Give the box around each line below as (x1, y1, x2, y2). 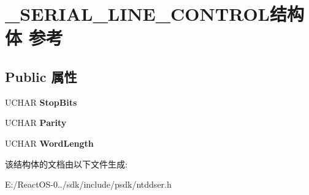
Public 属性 (5, 67, 77, 86)
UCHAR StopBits (5, 95, 77, 108)
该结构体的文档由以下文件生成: (5, 157, 128, 170)
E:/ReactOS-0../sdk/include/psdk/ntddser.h (5, 178, 172, 191)
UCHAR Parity (5, 116, 67, 129)
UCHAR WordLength (5, 136, 94, 149)
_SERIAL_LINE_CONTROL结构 (5, 1, 304, 26)
